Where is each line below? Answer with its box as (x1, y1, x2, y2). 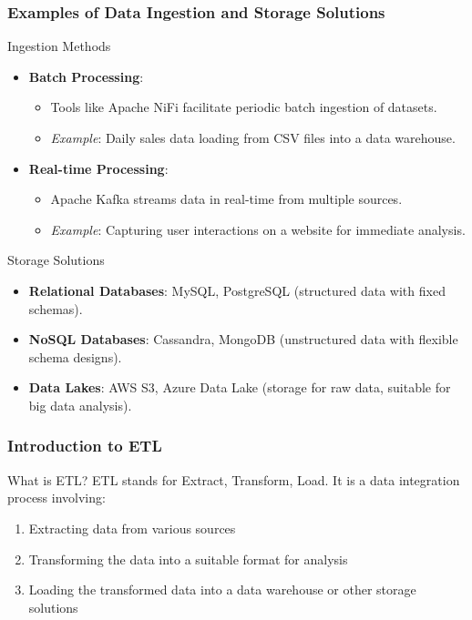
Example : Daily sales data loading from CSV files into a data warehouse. (50, 128, 456, 147)
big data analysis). (28, 395, 132, 414)
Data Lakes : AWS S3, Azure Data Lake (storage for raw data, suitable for (28, 378, 451, 397)
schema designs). (28, 347, 122, 366)
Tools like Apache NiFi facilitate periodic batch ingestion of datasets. (50, 97, 437, 117)
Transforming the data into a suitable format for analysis (28, 549, 348, 568)
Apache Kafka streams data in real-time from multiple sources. (50, 189, 403, 208)
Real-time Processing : (28, 158, 169, 178)
